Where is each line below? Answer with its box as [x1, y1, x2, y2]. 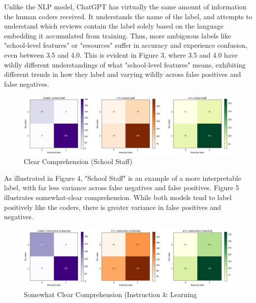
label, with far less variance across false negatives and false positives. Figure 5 [4, 182, 239, 193]
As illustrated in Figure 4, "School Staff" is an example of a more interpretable [4, 172, 241, 183]
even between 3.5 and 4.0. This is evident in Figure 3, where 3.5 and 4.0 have [4, 49, 238, 60]
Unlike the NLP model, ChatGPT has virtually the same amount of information [4, 1, 247, 11]
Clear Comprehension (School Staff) [24, 156, 133, 167]
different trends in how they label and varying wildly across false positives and [4, 69, 241, 79]
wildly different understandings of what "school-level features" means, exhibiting [4, 59, 246, 69]
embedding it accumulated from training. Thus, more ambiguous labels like [4, 30, 231, 40]
